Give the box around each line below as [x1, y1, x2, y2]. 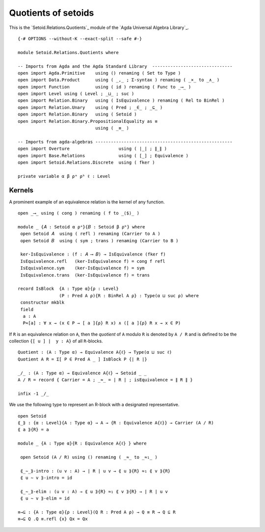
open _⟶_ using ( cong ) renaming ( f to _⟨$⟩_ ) [18, 210, 140, 216]
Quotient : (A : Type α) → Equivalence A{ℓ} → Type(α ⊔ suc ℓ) [18, 349, 172, 355]
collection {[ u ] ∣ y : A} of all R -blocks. [9, 338, 103, 344]
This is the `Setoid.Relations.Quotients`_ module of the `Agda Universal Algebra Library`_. [9, 25, 189, 30]
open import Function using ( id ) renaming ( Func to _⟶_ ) [18, 84, 191, 89]
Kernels [9, 186, 34, 194]
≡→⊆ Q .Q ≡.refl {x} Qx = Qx [18, 516, 88, 522]
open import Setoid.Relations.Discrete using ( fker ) [18, 160, 155, 165]
